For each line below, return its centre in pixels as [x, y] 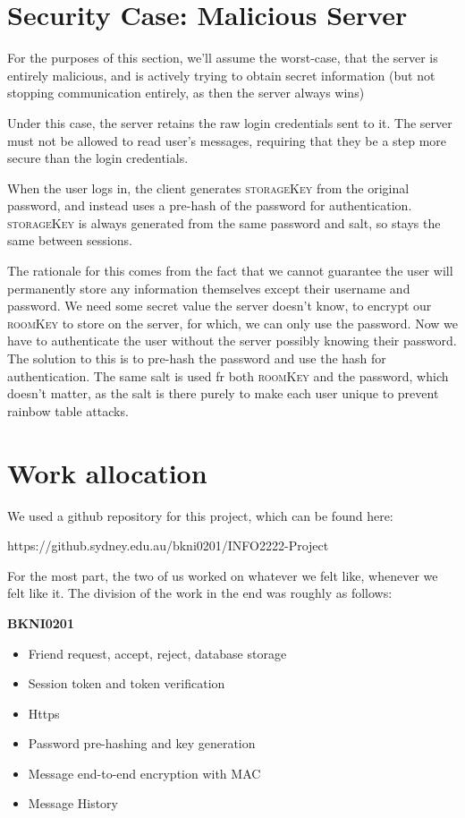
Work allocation [107, 472]
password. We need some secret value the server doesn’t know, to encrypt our [220, 306]
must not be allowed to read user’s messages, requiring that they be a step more [227, 140]
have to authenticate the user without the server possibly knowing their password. [232, 341]
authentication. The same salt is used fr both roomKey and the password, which [228, 375]
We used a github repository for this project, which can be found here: [200, 515]
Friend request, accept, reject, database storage [157, 653]
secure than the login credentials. [98, 158]
